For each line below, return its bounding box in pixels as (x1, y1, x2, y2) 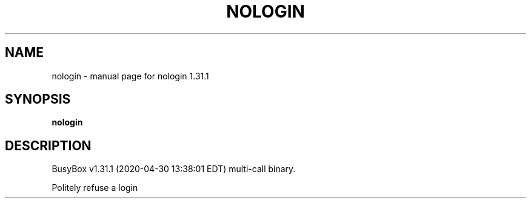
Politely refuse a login (52, 182, 138, 193)
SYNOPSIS (5, 92, 71, 107)
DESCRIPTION (5, 138, 92, 153)
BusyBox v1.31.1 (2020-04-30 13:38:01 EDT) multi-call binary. (52, 164, 296, 175)
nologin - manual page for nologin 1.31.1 (52, 70, 209, 81)
